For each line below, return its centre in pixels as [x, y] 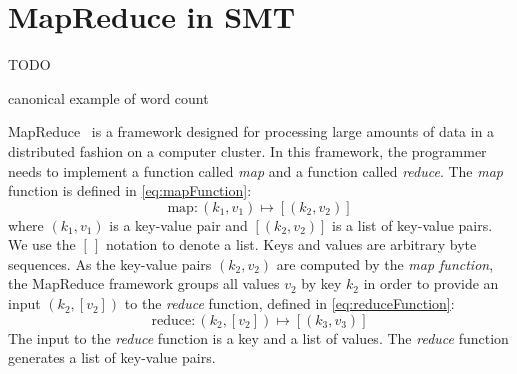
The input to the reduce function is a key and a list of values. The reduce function [258, 337]
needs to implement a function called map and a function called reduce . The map [255, 170]
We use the [42, 244]
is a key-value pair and [178, 224]
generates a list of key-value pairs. [112, 357]
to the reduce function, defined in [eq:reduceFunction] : [289, 303]
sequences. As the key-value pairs [110, 263]
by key [321, 283]
